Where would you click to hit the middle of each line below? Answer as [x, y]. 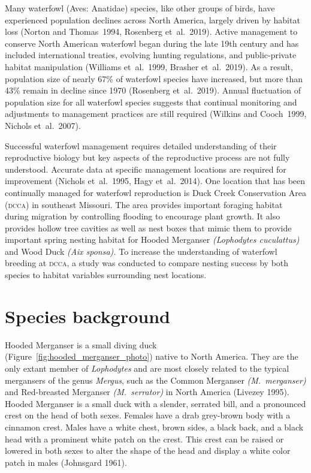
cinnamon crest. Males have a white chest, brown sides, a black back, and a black [154, 427]
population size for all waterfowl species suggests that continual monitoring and [151, 102]
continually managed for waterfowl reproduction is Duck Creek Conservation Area [156, 192]
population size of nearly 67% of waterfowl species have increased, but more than [154, 78]
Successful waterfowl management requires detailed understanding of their [141, 145]
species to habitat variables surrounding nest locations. [106, 275]
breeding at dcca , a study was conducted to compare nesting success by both [147, 263]
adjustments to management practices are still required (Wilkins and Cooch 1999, [156, 114]
